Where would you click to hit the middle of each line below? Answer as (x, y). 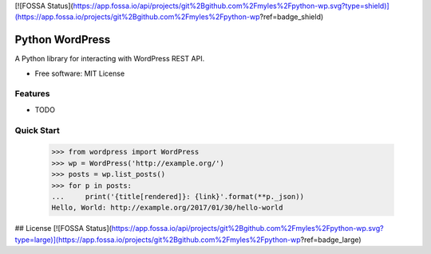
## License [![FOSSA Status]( (63, 229)
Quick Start (37, 130)
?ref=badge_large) (331, 240)
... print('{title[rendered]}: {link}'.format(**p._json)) (178, 196)
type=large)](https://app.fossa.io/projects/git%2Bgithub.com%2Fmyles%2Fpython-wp (158, 240)
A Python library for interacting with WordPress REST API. (110, 59)
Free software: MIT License (80, 73)
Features (32, 94)
